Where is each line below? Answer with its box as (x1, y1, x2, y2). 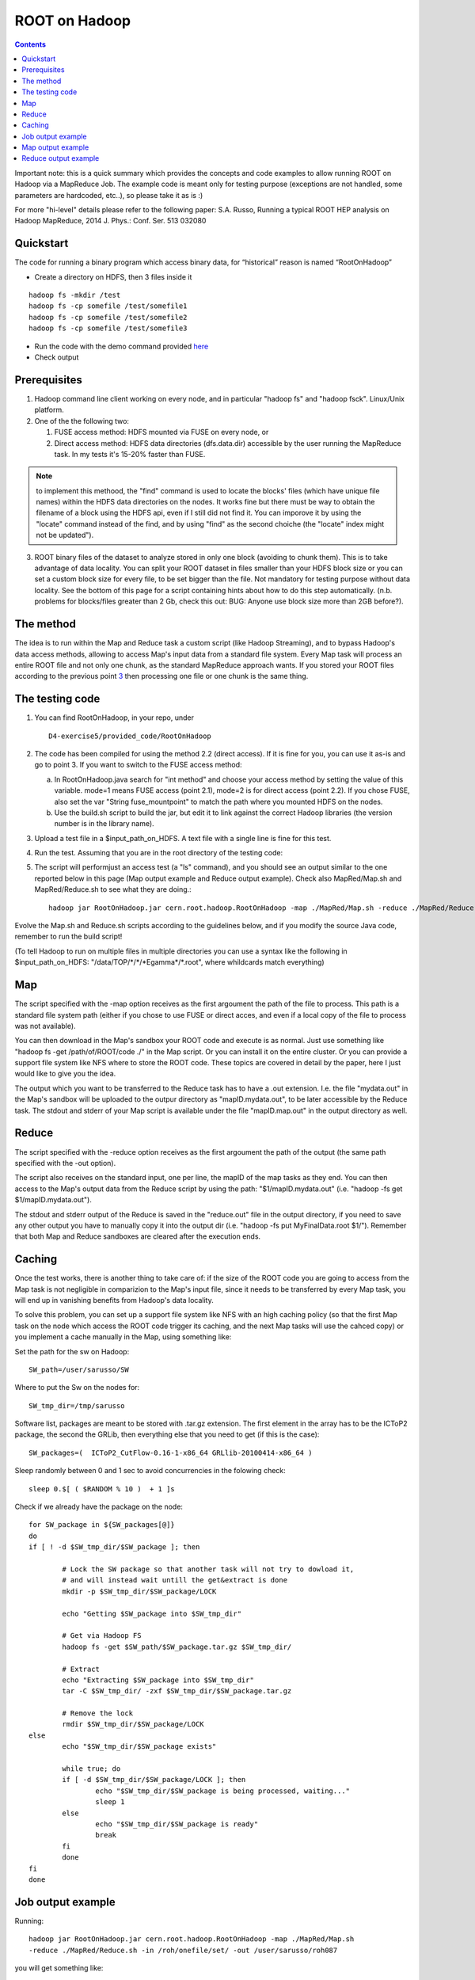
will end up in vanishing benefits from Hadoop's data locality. (14, 1295, 214, 1304)
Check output (34, 352, 79, 362)
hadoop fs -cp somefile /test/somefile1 (28, 302, 188, 310)
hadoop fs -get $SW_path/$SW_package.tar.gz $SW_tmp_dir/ (62, 1642, 292, 1651)
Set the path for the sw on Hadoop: (14, 1346, 130, 1356)
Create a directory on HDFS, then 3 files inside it (34, 272, 192, 281)
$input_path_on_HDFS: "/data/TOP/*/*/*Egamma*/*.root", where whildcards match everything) (14, 958, 325, 967)
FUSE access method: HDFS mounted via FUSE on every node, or (54, 428, 269, 437)
